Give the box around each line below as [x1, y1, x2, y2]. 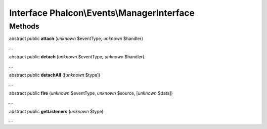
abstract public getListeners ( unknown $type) [9, 108, 104, 114]
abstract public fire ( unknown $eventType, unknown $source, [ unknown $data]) [9, 90, 173, 96]
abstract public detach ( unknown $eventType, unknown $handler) [9, 54, 145, 60]
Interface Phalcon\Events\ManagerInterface [9, 7, 195, 18]
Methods [9, 22, 40, 31]
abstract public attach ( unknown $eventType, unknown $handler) [9, 36, 143, 42]
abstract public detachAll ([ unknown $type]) [9, 72, 101, 78]
